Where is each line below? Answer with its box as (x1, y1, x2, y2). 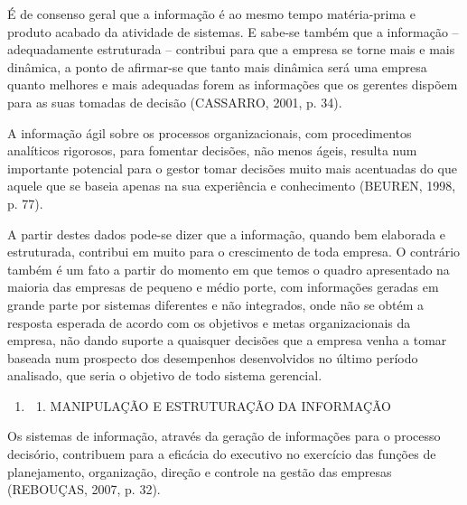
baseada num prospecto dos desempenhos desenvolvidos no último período (7, 348, 418, 367)
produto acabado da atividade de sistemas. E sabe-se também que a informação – (7, 22, 459, 41)
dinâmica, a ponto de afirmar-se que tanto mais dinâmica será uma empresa (7, 57, 427, 76)
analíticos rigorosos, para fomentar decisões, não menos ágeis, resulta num (7, 141, 417, 160)
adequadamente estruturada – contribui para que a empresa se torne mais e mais (7, 40, 455, 59)
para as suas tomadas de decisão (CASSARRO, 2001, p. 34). (7, 92, 342, 111)
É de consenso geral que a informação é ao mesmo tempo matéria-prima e (7, 5, 416, 23)
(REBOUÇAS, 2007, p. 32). (7, 480, 161, 499)
